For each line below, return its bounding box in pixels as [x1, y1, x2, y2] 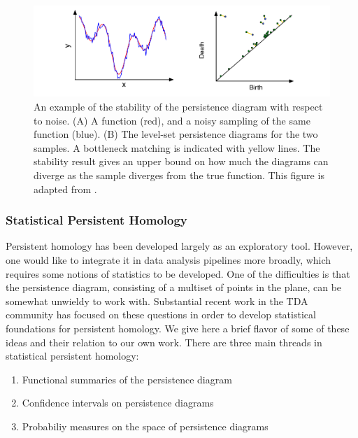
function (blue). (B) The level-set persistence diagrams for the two [34, 127, 318, 141]
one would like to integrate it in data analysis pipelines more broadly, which [6, 253, 331, 267]
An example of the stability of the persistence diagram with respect [34, 99, 323, 114]
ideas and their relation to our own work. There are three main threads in [6, 334, 322, 349]
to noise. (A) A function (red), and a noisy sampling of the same [34, 113, 310, 127]
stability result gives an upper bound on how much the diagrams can [34, 154, 329, 169]
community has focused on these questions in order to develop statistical [6, 307, 316, 322]
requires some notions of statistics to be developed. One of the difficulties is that [6, 266, 350, 281]
